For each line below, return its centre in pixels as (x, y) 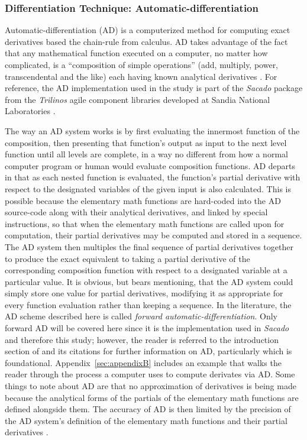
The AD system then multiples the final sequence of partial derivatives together (149, 246)
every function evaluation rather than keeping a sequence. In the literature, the (148, 304)
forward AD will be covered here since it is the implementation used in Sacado (147, 328)
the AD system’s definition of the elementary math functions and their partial (146, 420)
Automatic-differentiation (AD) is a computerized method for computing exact (148, 30)
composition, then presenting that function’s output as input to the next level (146, 142)
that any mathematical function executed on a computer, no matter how (136, 53)
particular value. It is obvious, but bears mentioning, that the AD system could (149, 281)
